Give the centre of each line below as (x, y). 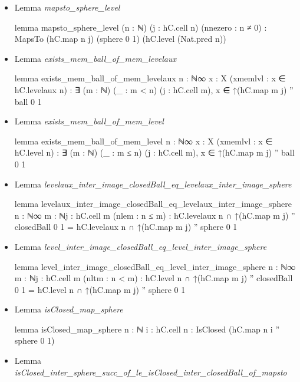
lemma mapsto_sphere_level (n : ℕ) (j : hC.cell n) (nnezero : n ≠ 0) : (141, 27)
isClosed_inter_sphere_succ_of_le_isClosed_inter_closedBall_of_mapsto (151, 372)
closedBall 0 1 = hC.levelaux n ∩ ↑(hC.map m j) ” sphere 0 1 (126, 227)
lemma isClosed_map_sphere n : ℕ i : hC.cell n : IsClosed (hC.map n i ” (147, 329)
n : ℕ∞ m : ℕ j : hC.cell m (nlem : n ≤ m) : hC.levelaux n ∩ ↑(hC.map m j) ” (155, 215)
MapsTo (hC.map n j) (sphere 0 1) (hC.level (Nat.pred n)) (120, 39)
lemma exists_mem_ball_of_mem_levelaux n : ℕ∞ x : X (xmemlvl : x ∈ (150, 78)
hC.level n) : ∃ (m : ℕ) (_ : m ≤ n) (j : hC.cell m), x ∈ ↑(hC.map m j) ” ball (154, 152)
